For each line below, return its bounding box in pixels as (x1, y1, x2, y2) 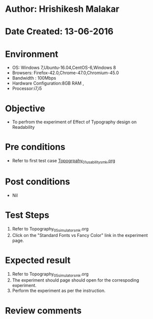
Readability (12, 124, 35, 130)
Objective (5, 103, 45, 114)
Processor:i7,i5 (12, 86, 43, 91)
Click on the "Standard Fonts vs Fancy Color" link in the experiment (12, 232, 148, 238)
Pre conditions (5, 142, 66, 153)
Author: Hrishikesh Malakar (5, 3, 120, 15)
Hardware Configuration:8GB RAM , (12, 80, 84, 87)
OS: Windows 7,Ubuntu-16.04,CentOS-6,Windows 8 (12, 65, 116, 71)
